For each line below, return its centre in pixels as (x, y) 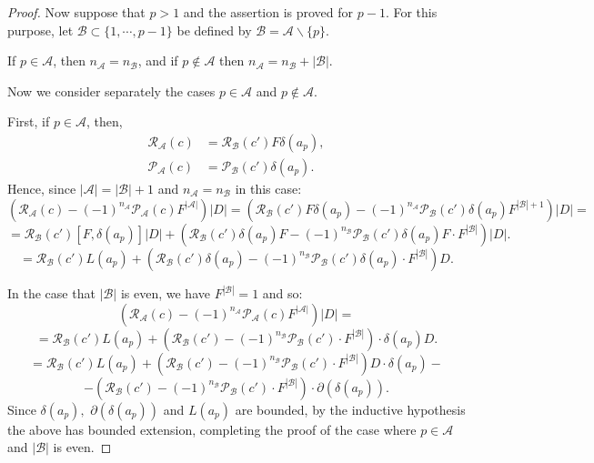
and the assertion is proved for (268, 12)
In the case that (51, 293)
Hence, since (42, 189)
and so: (282, 293)
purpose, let (40, 30)
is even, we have (165, 293)
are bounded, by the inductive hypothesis (350, 409)
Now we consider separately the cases (111, 91)
